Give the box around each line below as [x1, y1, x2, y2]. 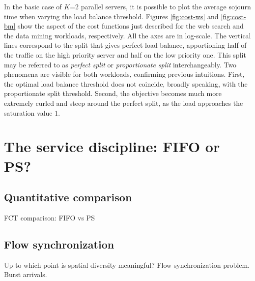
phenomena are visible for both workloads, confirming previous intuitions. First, [4, 69, 245, 79]
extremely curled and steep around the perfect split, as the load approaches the [4, 97, 243, 108]
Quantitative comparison [4, 189, 132, 205]
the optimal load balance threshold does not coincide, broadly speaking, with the [4, 78, 248, 89]
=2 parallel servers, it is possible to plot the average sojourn [70, 1, 251, 11]
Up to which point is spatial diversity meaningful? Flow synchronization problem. [4, 259, 250, 270]
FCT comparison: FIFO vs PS [4, 212, 95, 222]
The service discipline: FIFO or [4, 136, 220, 156]
